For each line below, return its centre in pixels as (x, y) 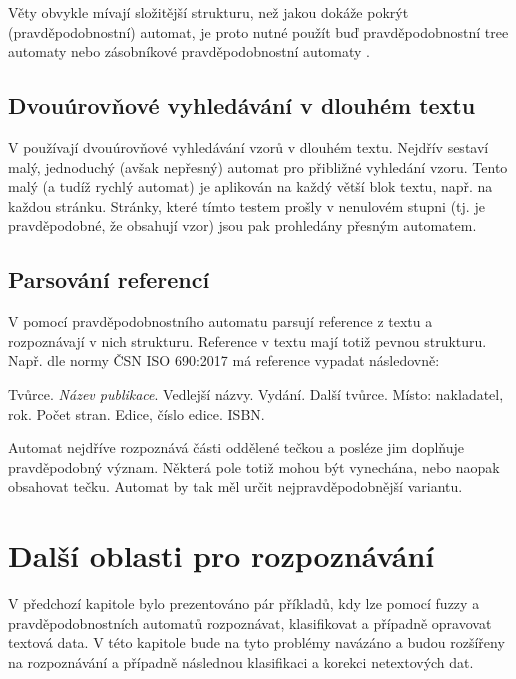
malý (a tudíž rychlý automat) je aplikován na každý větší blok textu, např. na (250, 186)
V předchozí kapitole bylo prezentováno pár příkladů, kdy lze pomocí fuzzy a (244, 603)
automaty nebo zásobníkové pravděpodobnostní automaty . (189, 51)
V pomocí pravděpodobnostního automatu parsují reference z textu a (220, 321)
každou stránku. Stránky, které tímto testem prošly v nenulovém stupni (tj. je (246, 205)
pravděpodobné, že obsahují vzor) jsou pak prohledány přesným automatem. (242, 225)
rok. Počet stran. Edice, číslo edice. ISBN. (136, 413)
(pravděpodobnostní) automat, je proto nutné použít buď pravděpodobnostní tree (258, 31)
